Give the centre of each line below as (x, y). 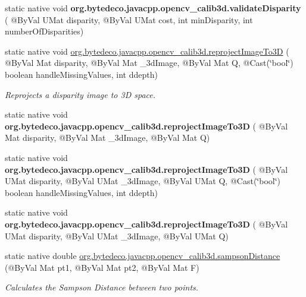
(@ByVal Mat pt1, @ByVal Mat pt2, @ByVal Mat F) (102, 267)
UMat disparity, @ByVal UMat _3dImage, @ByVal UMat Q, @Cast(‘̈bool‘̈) (143, 181)
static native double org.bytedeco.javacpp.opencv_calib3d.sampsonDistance (143, 256)
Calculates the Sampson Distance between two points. (102, 287)
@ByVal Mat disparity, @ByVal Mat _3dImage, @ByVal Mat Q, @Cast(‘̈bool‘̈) (149, 63)
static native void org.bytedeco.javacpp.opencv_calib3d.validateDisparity (153, 8)
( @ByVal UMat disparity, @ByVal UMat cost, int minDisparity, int (129, 19)
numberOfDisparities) (44, 31)
